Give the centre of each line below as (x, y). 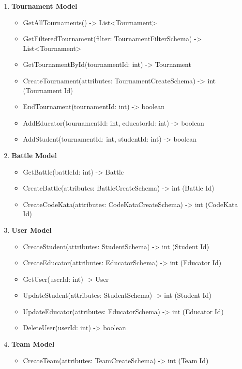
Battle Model (34, 155)
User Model (31, 230)
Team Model (33, 344)
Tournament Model (44, 6)
